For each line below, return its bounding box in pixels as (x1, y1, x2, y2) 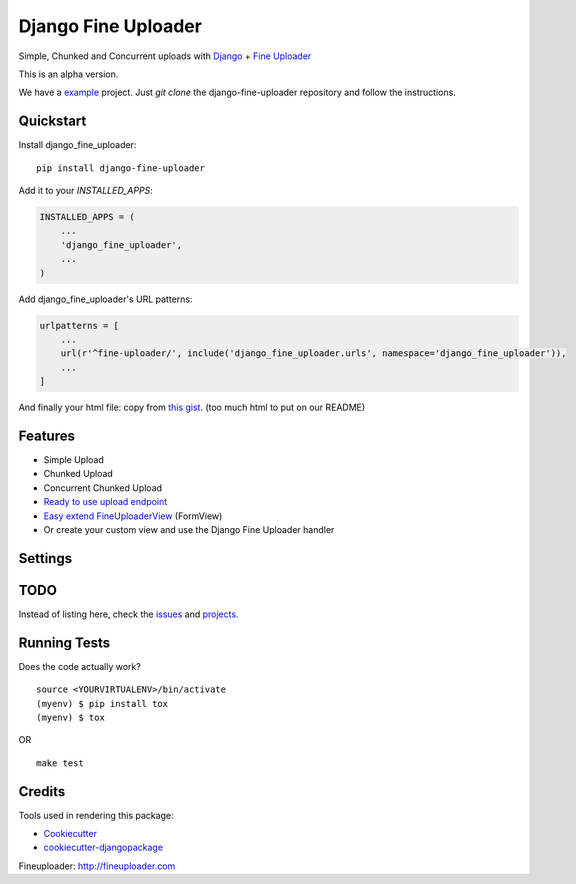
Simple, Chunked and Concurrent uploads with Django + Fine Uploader (18, 50, 312, 62)
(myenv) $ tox (36, 711, 105, 723)
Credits (18, 783, 66, 800)
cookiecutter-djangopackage (43, 841, 164, 854)
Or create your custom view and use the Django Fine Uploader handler (43, 523, 335, 535)
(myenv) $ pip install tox (36, 698, 169, 709)
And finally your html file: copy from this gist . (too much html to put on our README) (18, 401, 366, 414)
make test (36, 757, 84, 769)
